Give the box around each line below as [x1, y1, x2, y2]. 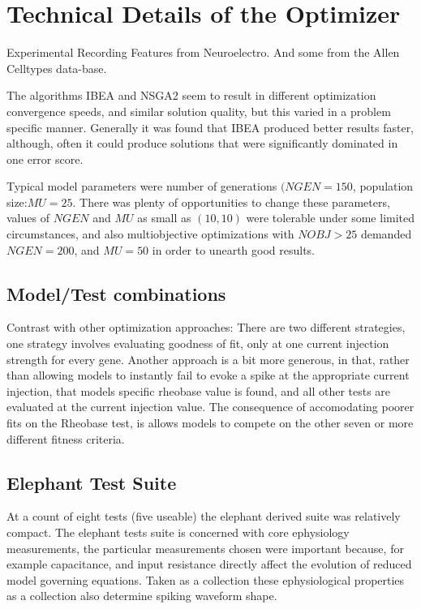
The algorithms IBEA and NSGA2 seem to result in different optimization [6, 87, 376, 104]
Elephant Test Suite [6, 470, 177, 495]
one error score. [6, 150, 84, 167]
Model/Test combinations [6, 281, 226, 306]
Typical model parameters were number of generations [6, 178, 277, 195]
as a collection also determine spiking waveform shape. [6, 587, 277, 604]
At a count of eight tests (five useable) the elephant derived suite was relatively [6, 508, 401, 525]
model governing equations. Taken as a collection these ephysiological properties [6, 571, 405, 588]
